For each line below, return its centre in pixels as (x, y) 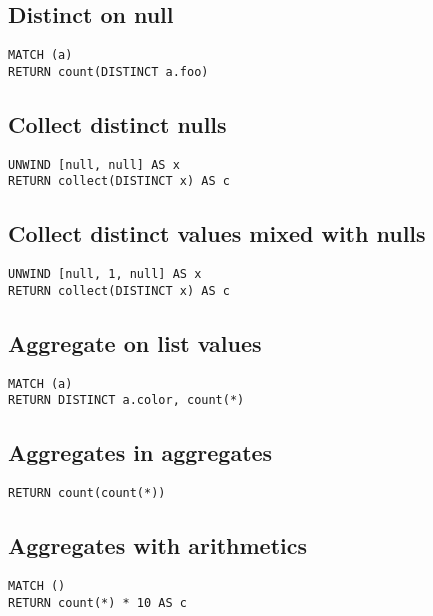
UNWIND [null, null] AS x (94, 164)
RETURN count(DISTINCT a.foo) (108, 71)
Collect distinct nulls (117, 123)
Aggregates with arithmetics (157, 545)
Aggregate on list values (135, 342)
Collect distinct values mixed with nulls (217, 233)
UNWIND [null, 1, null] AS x (105, 274)
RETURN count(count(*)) (87, 493)
